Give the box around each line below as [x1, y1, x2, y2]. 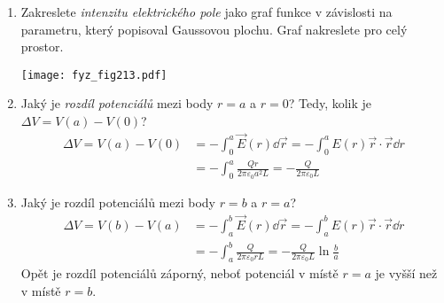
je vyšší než [375, 263, 438, 282]
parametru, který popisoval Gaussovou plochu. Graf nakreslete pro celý [20, 19, 408, 38]
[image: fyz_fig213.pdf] [20, 68, 167, 82]
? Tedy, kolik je [288, 94, 372, 113]
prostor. [20, 37, 64, 56]
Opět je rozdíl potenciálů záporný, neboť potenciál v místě [20, 263, 339, 282]
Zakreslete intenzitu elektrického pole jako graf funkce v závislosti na [20, 3, 393, 20]
